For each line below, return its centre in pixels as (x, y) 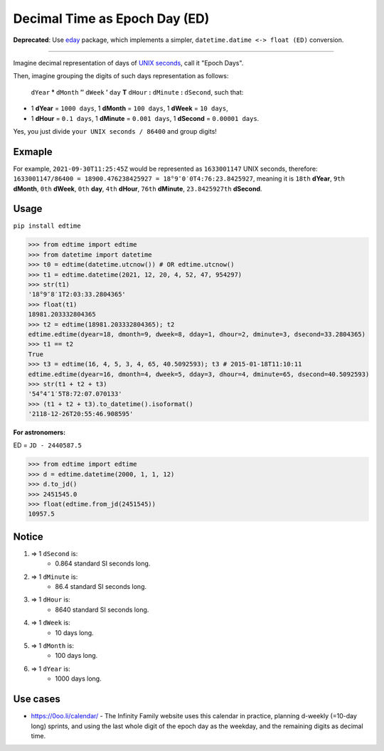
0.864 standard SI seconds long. (103, 564)
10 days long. (74, 632)
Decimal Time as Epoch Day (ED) (111, 18)
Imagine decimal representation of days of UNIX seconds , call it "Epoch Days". (128, 63)
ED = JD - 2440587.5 (47, 445)
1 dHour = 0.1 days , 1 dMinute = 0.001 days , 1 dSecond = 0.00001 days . (145, 118)
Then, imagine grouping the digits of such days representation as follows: (121, 76)
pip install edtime (47, 226)
